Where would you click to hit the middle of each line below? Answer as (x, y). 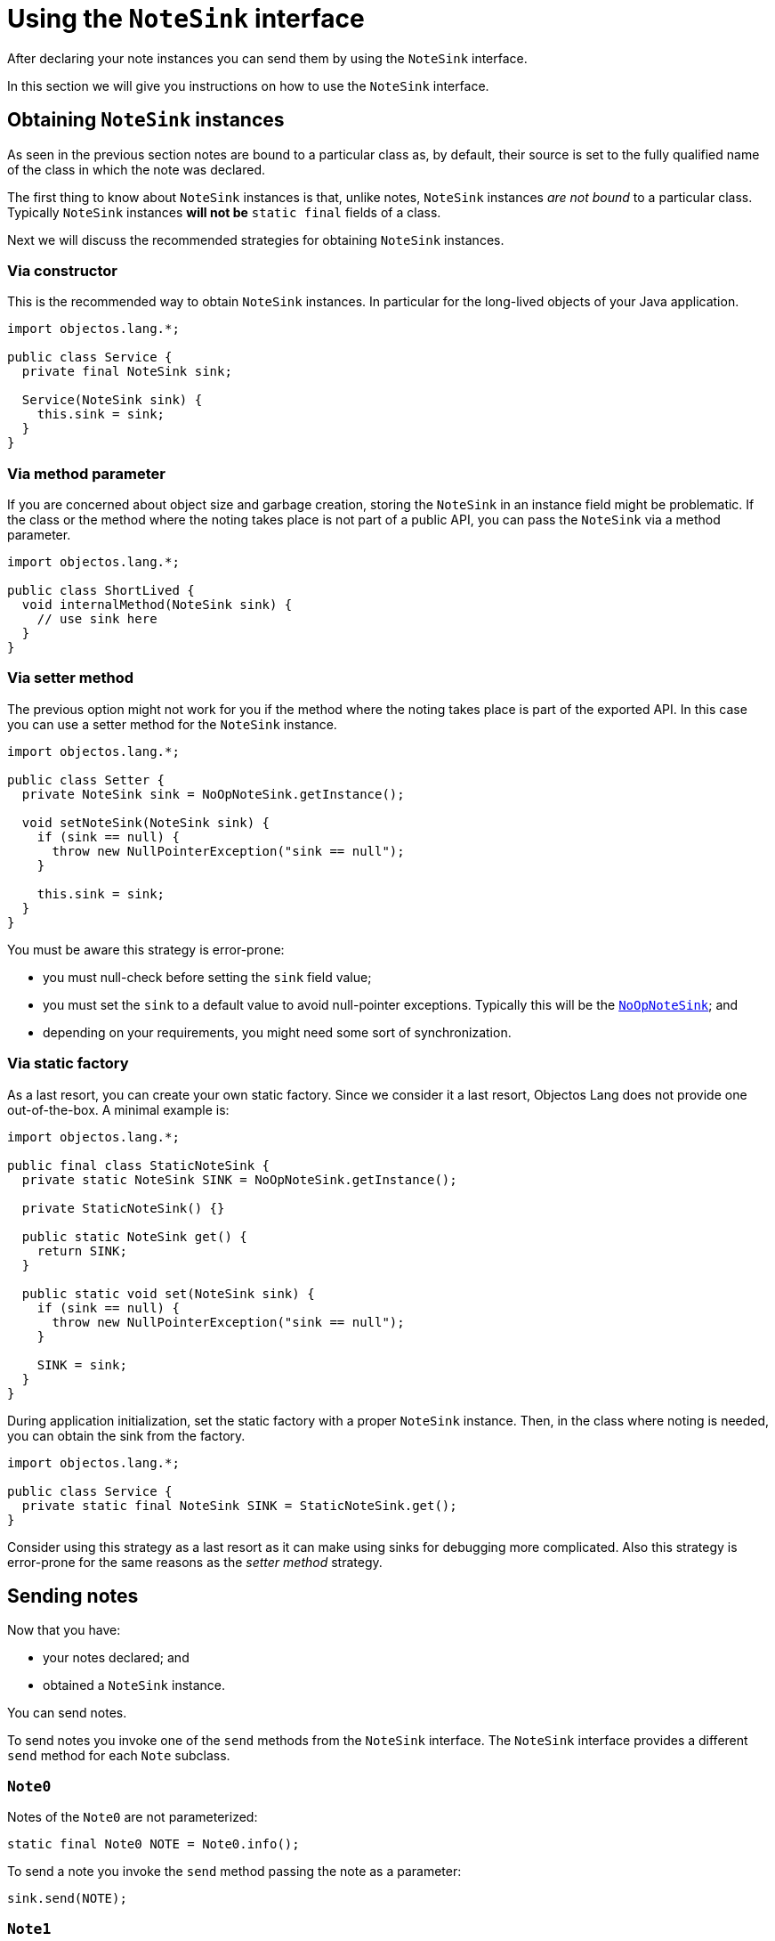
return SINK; (82, 1251)
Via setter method (71, 678)
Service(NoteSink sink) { (112, 400)
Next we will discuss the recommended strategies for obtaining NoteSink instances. (256, 240)
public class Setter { (86, 780)
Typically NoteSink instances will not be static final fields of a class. (224, 212)
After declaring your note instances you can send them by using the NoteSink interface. (267, 58)
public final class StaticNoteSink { (139, 1165)
